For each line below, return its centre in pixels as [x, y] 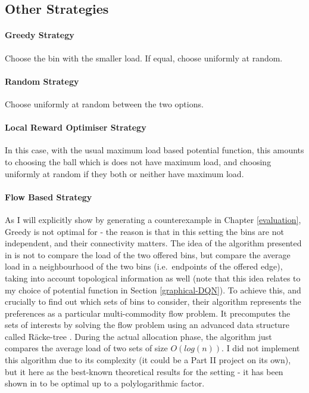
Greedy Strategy [40, 35]
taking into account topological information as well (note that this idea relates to [153, 278]
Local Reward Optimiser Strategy [76, 127]
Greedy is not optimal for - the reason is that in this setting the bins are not [144, 231]
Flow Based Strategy [49, 196]
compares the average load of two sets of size [86, 348]
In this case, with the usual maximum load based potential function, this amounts [154, 150]
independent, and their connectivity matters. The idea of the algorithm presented [153, 243]
